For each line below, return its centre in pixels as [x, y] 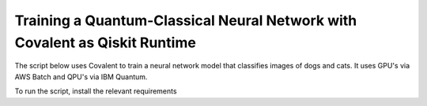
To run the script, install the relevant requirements [96, 91]
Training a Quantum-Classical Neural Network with [186, 20]
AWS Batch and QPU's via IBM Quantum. [81, 77]
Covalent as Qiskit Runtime [106, 42]
